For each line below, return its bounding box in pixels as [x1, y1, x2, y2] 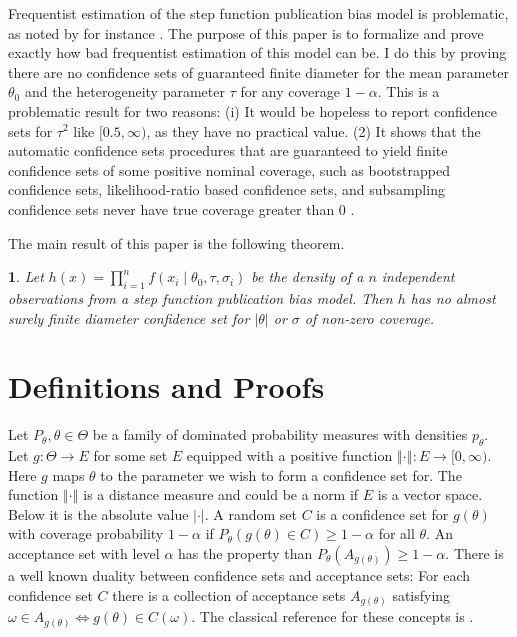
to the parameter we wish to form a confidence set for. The [100, 464, 462, 485]
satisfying [392, 584, 451, 605]
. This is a [377, 81, 440, 102]
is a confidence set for [316, 503, 449, 524]
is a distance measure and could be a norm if [83, 484, 359, 505]
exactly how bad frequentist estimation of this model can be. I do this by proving [8, 42, 507, 63]
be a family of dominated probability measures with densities [92, 424, 468, 445]
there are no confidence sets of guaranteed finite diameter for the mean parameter [8, 61, 509, 82]
